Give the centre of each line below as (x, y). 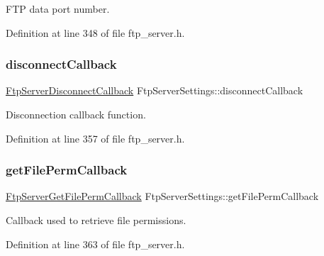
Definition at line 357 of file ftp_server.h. (95, 138)
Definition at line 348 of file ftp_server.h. (95, 32)
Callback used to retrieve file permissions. (96, 220)
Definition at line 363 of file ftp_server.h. (95, 244)
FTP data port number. (58, 9)
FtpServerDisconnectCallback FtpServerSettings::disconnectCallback (155, 90)
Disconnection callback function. (76, 114)
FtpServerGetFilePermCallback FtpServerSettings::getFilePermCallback (162, 196)
